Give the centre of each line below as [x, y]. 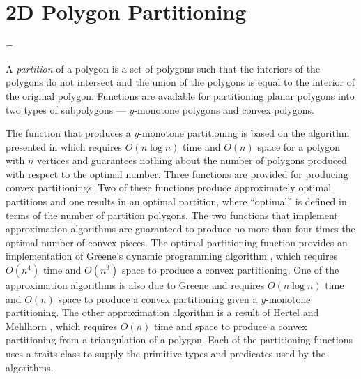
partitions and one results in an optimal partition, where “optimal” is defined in [176, 201]
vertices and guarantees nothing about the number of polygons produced [192, 160]
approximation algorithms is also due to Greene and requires [135, 285]
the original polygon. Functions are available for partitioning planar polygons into [180, 95]
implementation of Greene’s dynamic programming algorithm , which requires [172, 256]
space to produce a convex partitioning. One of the [230, 270]
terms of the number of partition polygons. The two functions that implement [172, 215]
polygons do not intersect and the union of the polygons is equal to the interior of [180, 82]
